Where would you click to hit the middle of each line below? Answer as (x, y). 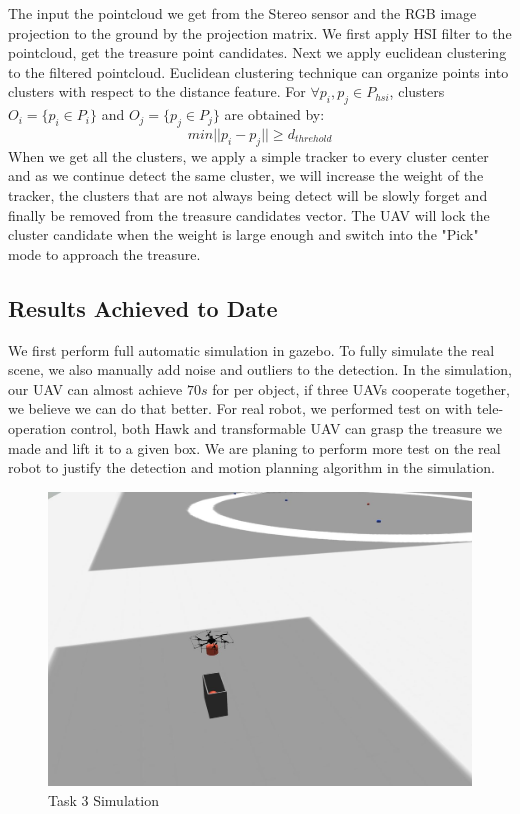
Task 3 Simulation (103, 799)
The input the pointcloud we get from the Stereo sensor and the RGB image (242, 13)
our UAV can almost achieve (95, 388)
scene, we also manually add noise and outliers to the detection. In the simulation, (260, 369)
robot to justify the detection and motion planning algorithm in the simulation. (251, 467)
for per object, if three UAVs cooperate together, (361, 388)
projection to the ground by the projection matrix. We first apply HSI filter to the (260, 32)
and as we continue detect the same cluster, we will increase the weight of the (246, 175)
